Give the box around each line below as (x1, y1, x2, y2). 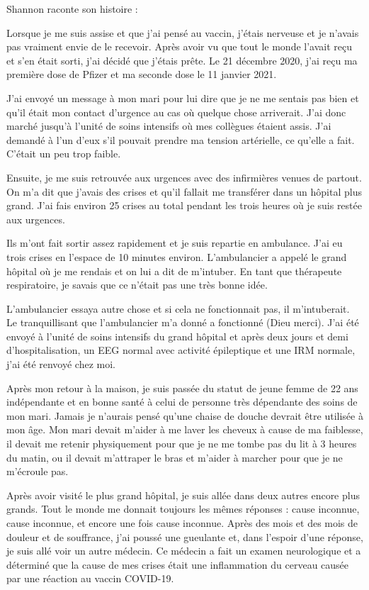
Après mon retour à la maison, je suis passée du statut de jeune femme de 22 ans (6, 380, 358, 395)
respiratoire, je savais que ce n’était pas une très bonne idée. (6, 277, 268, 292)
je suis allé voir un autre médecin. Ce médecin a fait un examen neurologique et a (6, 543, 361, 558)
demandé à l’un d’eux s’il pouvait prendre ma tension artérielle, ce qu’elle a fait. (6, 132, 355, 147)
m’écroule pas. (6, 464, 69, 479)
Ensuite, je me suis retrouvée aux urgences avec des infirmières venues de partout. (6, 169, 362, 184)
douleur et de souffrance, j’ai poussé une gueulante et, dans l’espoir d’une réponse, (6, 529, 363, 544)
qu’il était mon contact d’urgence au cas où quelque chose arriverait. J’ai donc (6, 104, 346, 119)
